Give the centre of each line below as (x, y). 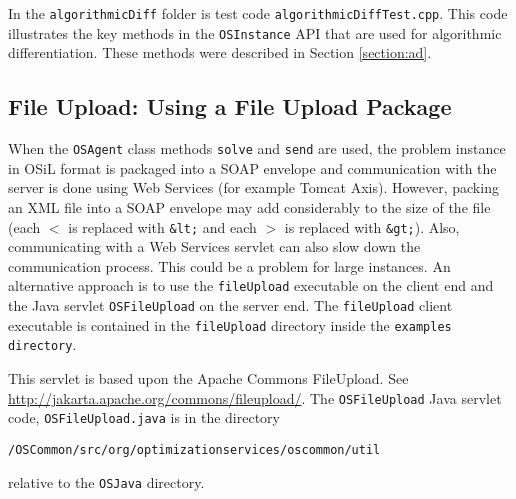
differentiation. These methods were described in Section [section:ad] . (220, 52)
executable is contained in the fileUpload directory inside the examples (230, 324)
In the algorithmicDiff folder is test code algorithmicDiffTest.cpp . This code (258, 13)
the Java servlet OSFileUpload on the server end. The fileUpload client (230, 305)
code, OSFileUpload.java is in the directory (144, 417)
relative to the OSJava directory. (106, 481)
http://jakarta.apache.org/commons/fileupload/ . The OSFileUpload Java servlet (255, 397)
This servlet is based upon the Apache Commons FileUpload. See (208, 378)
